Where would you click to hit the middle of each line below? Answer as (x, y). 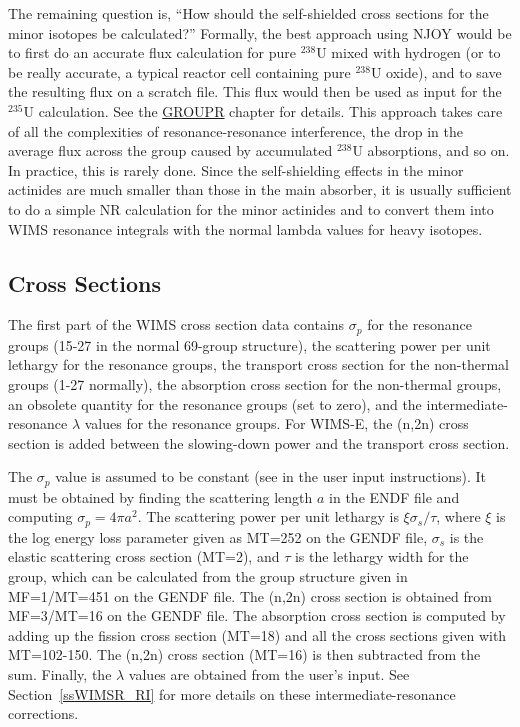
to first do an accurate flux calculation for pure (152, 52)
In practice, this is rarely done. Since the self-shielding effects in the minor (236, 169)
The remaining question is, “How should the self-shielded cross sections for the (248, 13)
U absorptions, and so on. (431, 150)
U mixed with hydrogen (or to (408, 52)
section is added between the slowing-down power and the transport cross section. (259, 442)
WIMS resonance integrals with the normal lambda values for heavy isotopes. (245, 228)
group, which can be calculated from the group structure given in (208, 576)
